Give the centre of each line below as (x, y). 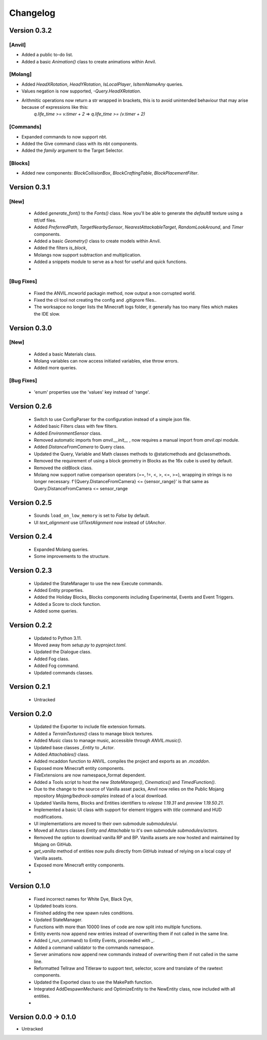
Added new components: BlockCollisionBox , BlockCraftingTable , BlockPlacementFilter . (110, 173)
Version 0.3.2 (30, 30)
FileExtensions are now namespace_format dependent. (90, 775)
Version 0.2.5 (30, 503)
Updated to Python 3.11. (58, 638)
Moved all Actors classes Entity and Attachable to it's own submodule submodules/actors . (126, 830)
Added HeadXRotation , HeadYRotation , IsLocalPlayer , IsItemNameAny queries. (102, 84)
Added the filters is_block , (61, 248)
